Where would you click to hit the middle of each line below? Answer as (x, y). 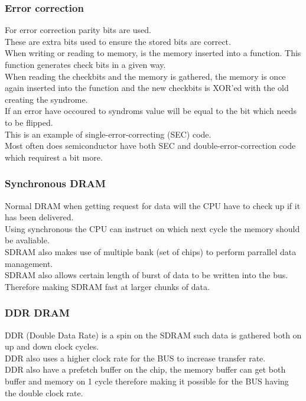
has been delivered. (39, 217)
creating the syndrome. (46, 99)
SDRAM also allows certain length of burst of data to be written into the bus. (147, 275)
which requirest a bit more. (54, 157)
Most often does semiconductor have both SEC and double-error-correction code (150, 146)
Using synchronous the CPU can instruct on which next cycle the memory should (152, 228)
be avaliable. (27, 240)
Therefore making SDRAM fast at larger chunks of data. (107, 286)
